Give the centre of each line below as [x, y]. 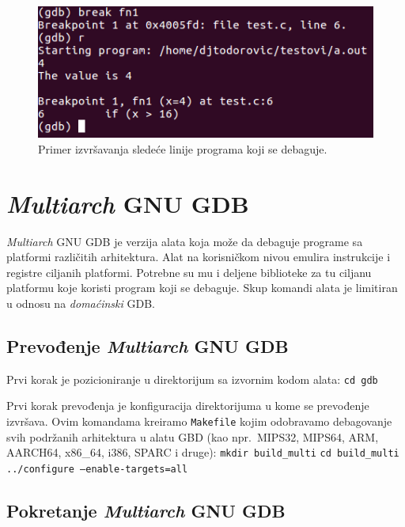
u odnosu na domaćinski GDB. [81, 303]
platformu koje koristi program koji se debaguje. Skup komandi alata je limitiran [202, 288]
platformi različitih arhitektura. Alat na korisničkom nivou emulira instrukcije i [199, 257]
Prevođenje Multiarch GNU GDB [148, 345]
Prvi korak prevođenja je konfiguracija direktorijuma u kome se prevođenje [188, 406]
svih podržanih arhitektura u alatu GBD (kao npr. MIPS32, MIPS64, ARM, [193, 436]
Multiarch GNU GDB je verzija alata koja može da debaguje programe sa [185, 241]
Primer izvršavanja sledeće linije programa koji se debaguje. [183, 148]
